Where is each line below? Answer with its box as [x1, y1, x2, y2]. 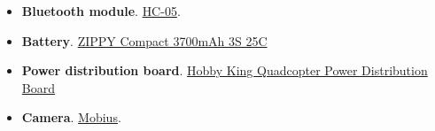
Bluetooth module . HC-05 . [21, 2, 181, 19]
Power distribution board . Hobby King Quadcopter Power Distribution [21, 61, 428, 80]
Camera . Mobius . [21, 108, 121, 127]
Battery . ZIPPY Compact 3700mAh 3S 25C [21, 31, 268, 50]
